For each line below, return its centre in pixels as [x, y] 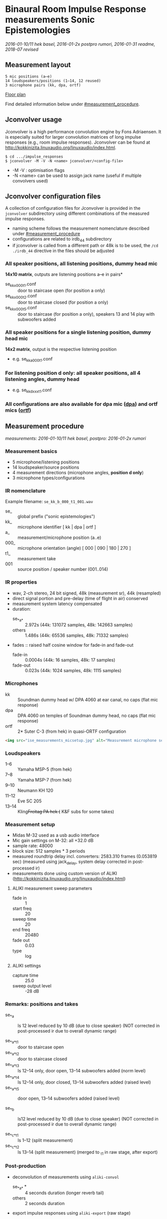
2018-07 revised [22, 49]
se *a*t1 [12, 1041]
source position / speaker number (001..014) [63, 569]
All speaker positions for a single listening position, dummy [78, 332]
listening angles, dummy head [42, 379]
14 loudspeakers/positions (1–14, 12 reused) [53, 81]
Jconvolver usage [34, 120]
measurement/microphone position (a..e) [59, 537]
